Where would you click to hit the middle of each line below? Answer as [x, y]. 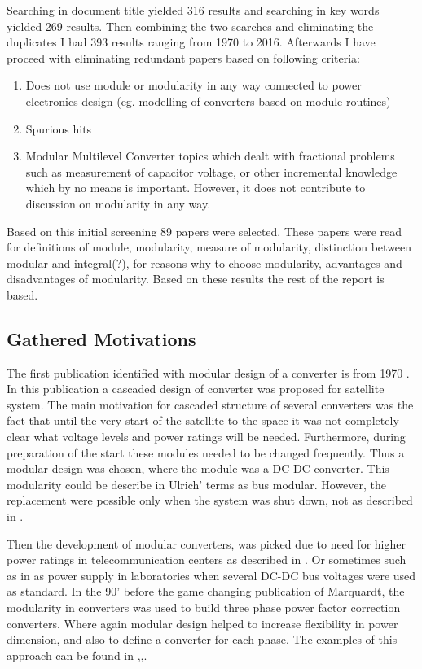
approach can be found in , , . [77, 655]
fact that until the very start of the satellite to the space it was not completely [203, 420]
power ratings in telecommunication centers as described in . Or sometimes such [207, 560]
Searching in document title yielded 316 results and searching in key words [193, 10]
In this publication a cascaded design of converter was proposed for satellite [196, 389]
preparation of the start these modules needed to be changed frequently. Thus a [206, 452]
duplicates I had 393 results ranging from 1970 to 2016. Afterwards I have [191, 42]
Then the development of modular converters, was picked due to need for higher [206, 543]
